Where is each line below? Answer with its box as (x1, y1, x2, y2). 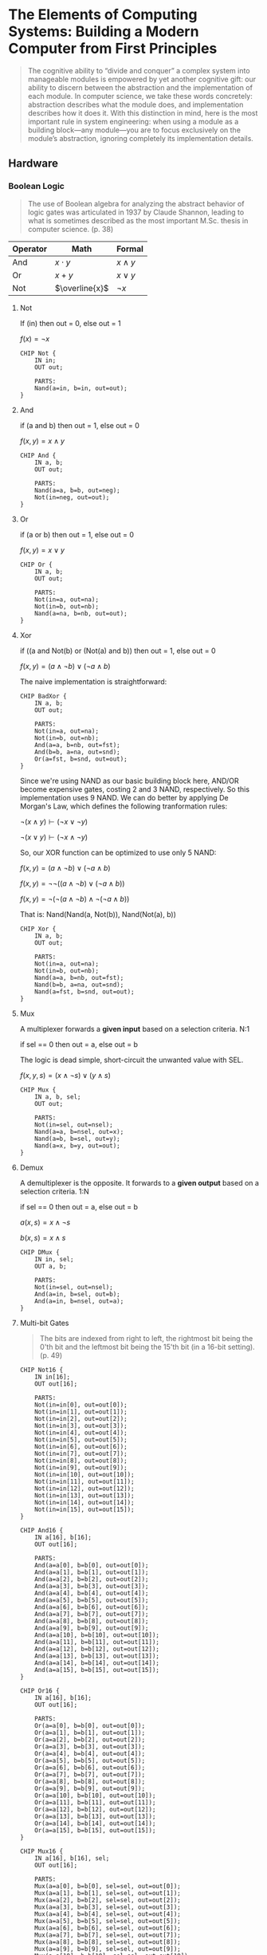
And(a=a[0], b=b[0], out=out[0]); (34, 1561, 149, 1569)
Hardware (8, 157, 58, 171)
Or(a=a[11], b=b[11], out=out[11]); (34, 1798, 156, 1807)
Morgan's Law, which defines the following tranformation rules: (19, 801, 228, 811)
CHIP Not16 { (19, 1366, 64, 1374)
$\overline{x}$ (54, 282, 109, 293)
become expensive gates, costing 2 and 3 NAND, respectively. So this (19, 784, 249, 794)
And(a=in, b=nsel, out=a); (34, 1297, 124, 1305)
